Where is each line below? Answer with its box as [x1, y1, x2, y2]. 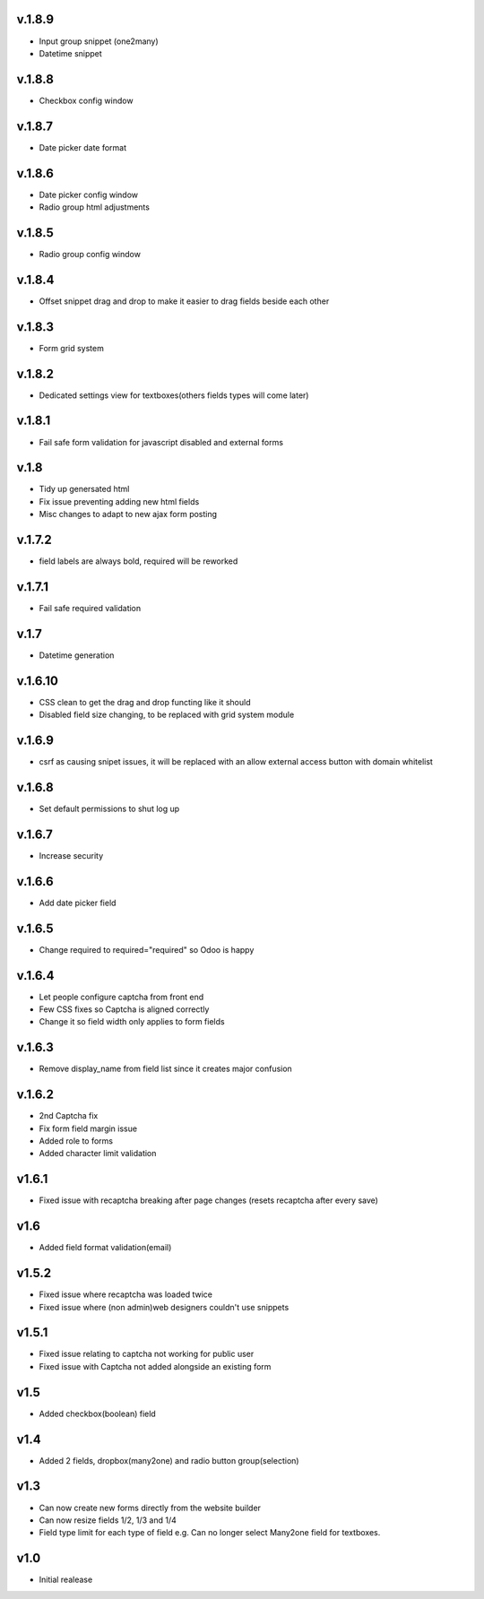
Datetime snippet [39, 48, 102, 58]
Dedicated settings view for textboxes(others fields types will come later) [39, 390, 309, 401]
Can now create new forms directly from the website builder [39, 1502, 262, 1513]
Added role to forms [39, 1136, 114, 1146]
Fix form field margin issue [39, 1123, 138, 1134]
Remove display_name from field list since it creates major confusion [39, 1063, 293, 1075]
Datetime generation [39, 650, 115, 661]
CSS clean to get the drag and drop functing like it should [39, 696, 251, 707]
